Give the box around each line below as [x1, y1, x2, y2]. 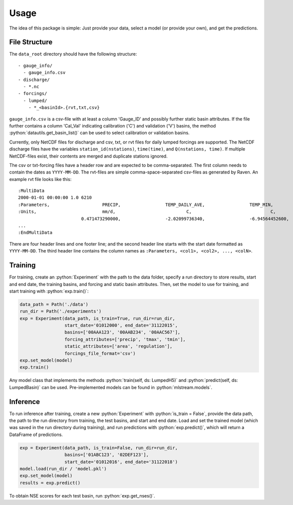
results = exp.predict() [19, 480, 81, 485]
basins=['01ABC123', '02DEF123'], [64, 452, 149, 457]
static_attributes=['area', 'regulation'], [64, 343, 173, 349]
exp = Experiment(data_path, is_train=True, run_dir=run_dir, [19, 315, 175, 321]
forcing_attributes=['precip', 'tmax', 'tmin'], [64, 336, 186, 342]
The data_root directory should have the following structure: [9, 51, 137, 57]
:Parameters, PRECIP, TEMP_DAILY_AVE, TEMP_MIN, [18, 201, 274, 207]
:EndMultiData [18, 230, 52, 235]
